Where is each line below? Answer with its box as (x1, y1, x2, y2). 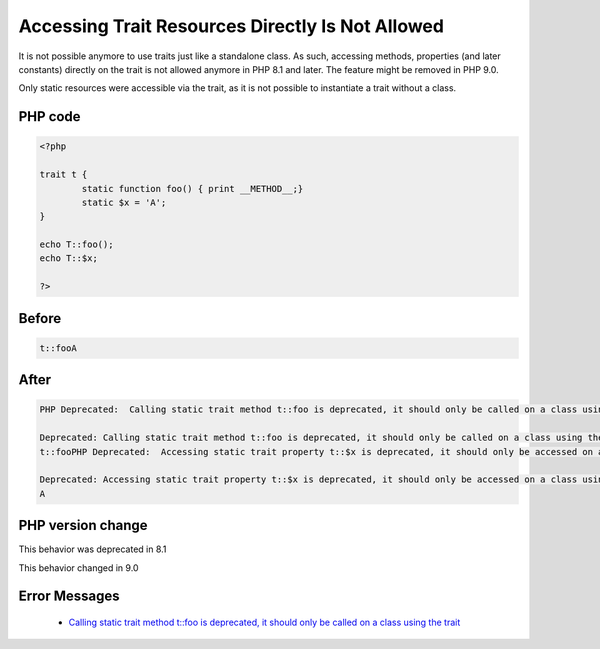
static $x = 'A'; (81, 196, 167, 208)
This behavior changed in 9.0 (18, 561, 139, 574)
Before (18, 310, 62, 327)
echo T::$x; (39, 253, 99, 264)
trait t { (39, 169, 88, 180)
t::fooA (39, 342, 77, 354)
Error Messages (18, 588, 120, 605)
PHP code (18, 108, 81, 125)
